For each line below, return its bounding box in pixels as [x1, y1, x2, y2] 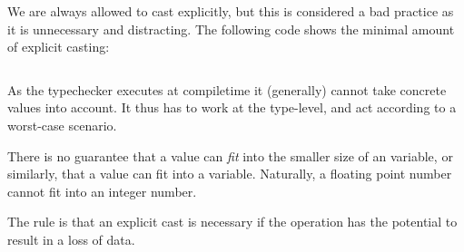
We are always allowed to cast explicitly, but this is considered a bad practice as [7, 2, 454, 20]
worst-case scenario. [7, 115, 117, 134]
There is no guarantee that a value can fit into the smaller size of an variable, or [7, 146, 453, 165]
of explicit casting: [7, 37, 110, 56]
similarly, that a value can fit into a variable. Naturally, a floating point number [7, 164, 452, 183]
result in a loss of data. [7, 229, 135, 248]
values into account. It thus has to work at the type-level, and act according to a [7, 98, 457, 117]
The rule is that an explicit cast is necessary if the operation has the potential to [7, 212, 458, 231]
